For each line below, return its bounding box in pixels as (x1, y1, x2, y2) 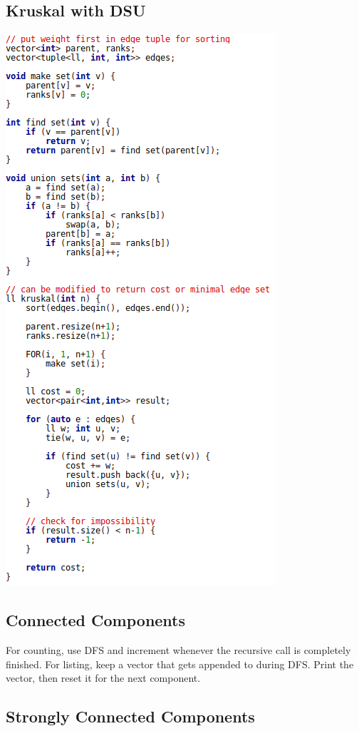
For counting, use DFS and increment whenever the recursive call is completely (6, 643, 351, 657)
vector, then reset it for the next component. (6, 670, 201, 685)
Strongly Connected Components (6, 705, 255, 727)
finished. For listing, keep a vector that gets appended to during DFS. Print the (6, 656, 354, 671)
